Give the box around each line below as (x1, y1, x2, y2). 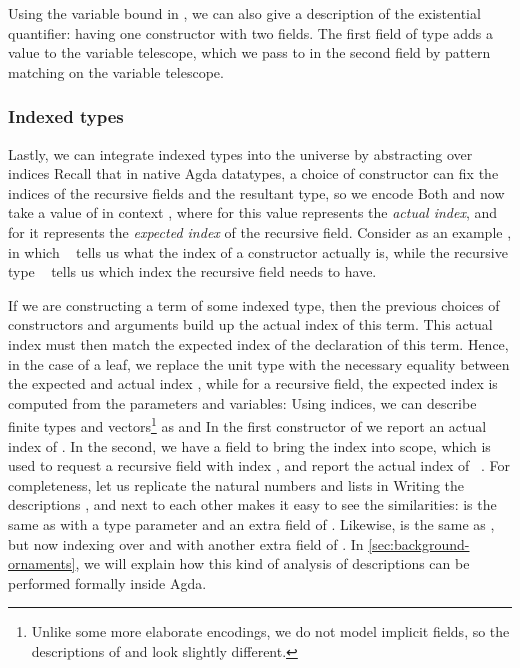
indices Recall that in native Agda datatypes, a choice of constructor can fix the (8, 163, 499, 184)
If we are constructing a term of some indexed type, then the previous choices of (8, 294, 500, 315)
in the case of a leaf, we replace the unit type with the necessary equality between (8, 353, 510, 374)
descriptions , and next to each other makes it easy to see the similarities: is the (8, 494, 497, 515)
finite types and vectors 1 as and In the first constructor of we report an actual (8, 413, 487, 436)
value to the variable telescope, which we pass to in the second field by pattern (8, 42, 491, 63)
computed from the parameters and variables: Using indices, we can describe (8, 392, 477, 413)
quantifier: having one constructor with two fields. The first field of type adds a (8, 22, 494, 43)
